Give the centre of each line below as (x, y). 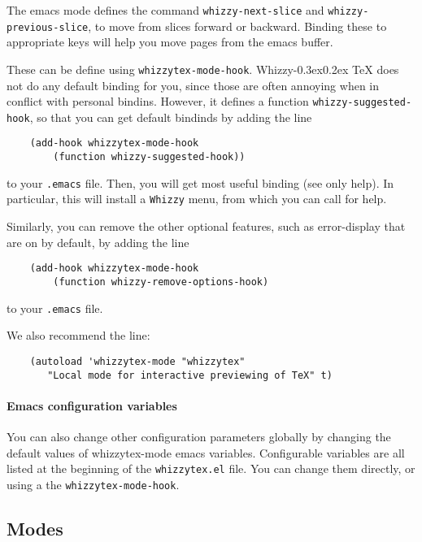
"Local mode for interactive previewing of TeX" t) (190, 375)
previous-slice (48, 27)
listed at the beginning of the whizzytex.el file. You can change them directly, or (211, 468)
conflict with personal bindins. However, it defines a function (158, 101)
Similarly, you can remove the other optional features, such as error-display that (206, 226)
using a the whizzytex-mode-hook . (93, 484)
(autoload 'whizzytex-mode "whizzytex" (137, 361)
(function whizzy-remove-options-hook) (161, 282)
